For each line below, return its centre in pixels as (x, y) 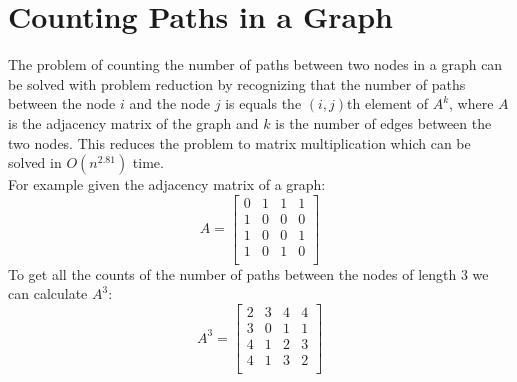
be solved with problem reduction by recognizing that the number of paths (237, 83)
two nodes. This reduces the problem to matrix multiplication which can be (239, 142)
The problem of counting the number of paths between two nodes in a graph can (255, 64)
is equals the (263, 103)
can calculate (48, 293)
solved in (35, 162)
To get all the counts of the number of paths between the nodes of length (232, 273)
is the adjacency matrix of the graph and (133, 122)
